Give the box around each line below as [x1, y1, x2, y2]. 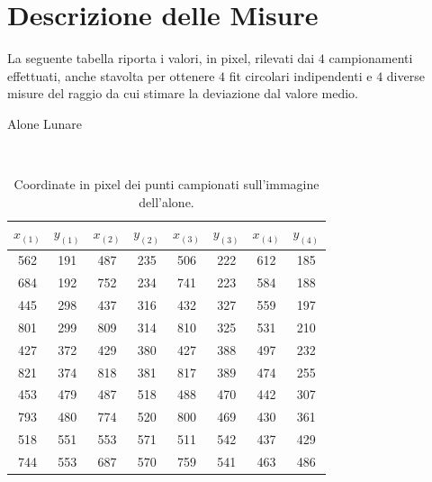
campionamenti [328, 49, 413, 68]
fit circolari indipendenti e [229, 66, 373, 85]
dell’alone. [139, 192, 194, 211]
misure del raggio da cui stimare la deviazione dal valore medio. [7, 84, 358, 103]
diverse [386, 66, 425, 85]
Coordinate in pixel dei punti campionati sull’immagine [13, 175, 319, 194]
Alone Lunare [7, 114, 83, 132]
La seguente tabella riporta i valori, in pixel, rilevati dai [7, 49, 315, 68]
